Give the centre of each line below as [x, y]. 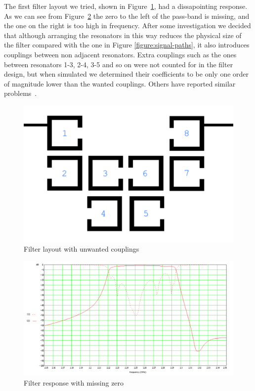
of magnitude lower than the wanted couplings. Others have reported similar [120, 83]
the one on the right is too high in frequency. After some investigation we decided [127, 25]
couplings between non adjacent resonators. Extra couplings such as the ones [120, 54]
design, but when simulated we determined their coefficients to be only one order [127, 74]
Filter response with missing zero [74, 383]
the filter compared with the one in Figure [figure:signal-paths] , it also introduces [127, 45]
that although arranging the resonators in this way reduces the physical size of [123, 35]
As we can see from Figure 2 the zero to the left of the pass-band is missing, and [127, 16]
